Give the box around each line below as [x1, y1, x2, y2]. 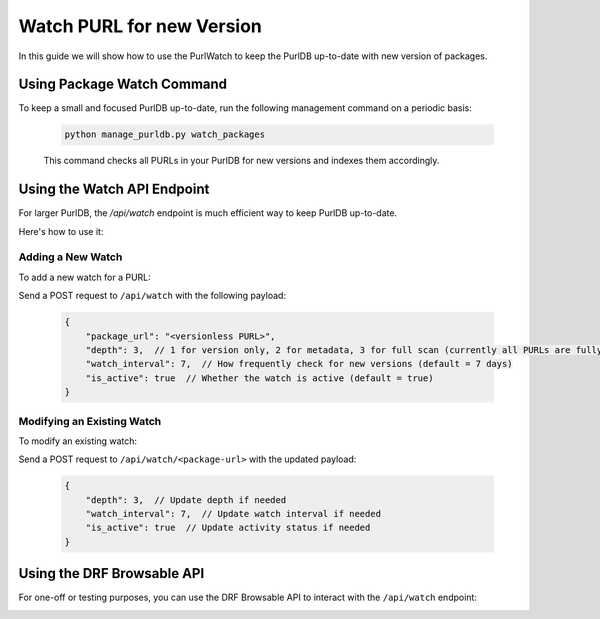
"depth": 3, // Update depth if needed [85, 494, 287, 505]
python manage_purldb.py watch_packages [64, 129, 265, 140]
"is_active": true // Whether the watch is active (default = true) [85, 372, 434, 384]
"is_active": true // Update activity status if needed [85, 522, 371, 534]
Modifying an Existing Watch [18, 414, 162, 428]
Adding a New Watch [18, 250, 123, 264]
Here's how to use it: [18, 225, 104, 237]
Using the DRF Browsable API [18, 565, 205, 582]
